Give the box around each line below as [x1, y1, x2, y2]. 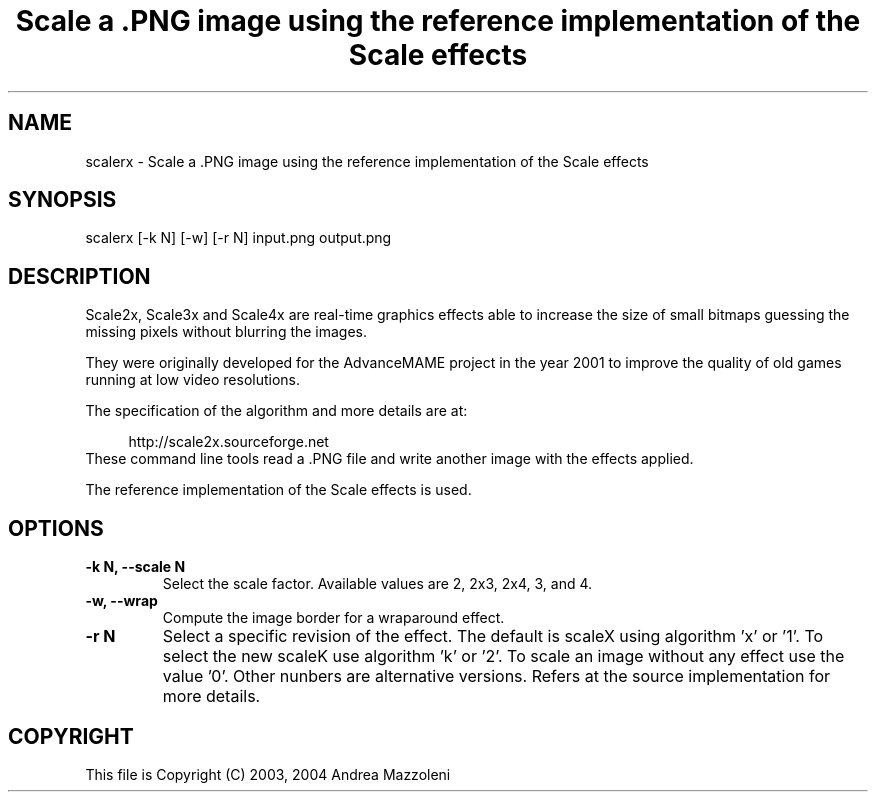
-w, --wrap [85, 592, 158, 610]
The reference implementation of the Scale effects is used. [85, 481, 472, 499]
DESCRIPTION [8, 263, 151, 289]
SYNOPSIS [8, 187, 117, 213]
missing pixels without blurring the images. [85, 323, 368, 341]
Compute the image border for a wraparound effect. [162, 609, 505, 627]
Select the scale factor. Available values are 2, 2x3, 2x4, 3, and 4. [162, 575, 593, 593]
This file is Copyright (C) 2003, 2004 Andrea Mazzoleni [85, 765, 451, 783]
